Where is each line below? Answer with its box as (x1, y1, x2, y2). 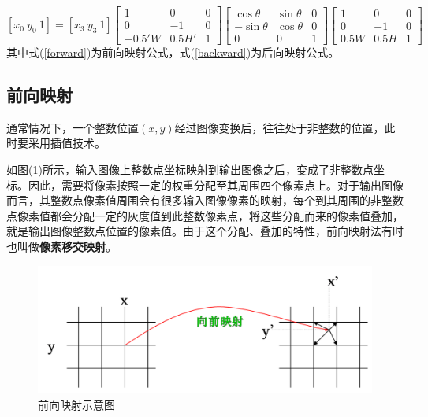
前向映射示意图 (38, 396, 115, 412)
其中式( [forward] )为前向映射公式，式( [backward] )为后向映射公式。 (6, 44, 340, 61)
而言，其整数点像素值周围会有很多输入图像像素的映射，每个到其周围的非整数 (6, 192, 404, 208)
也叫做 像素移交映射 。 (6, 238, 117, 255)
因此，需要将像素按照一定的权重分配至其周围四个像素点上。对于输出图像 (28, 176, 404, 193)
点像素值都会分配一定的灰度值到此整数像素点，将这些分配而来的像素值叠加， (6, 207, 404, 223)
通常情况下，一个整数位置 (6, 119, 139, 135)
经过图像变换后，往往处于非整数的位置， (174, 119, 385, 135)
